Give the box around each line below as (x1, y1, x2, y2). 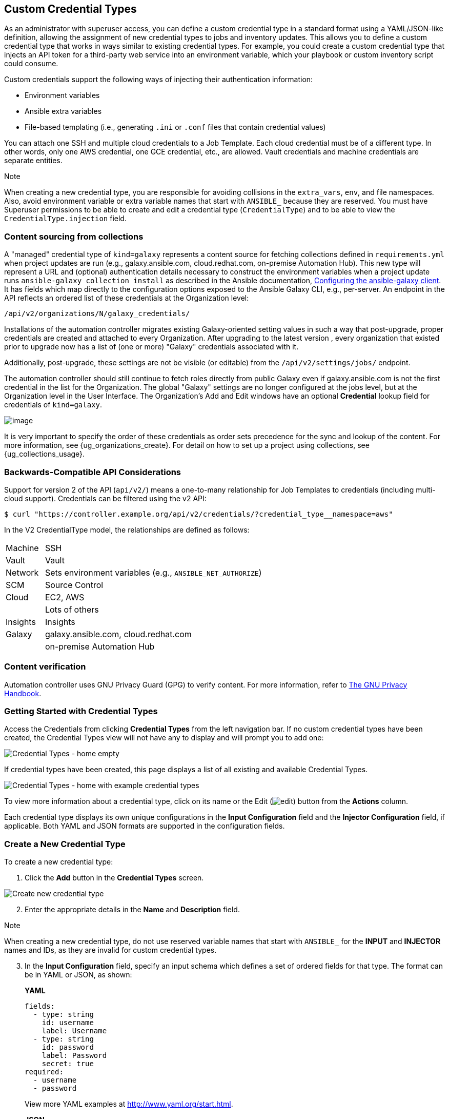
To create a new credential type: (4, 857, 113, 867)
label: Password (42, 1051, 107, 1060)
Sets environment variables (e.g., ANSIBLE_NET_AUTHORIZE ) (45, 567, 262, 578)
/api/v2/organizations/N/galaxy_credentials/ (4, 309, 190, 318)
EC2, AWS (45, 592, 85, 602)
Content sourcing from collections (4, 231, 144, 242)
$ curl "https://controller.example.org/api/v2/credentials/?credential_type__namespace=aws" (4, 509, 393, 518)
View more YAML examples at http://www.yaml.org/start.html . (25, 1100, 233, 1109)
